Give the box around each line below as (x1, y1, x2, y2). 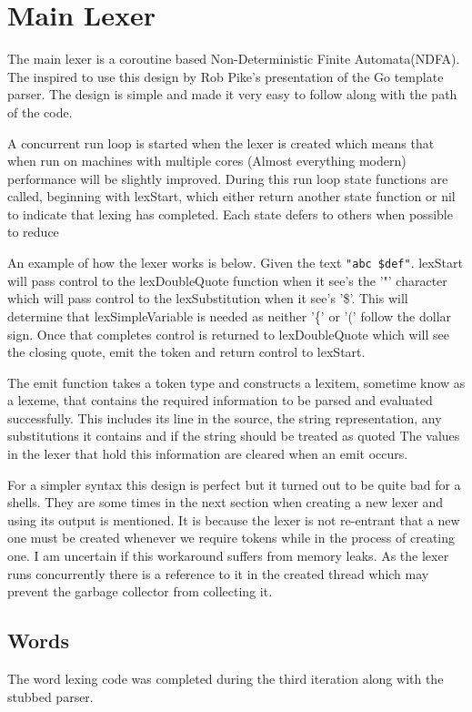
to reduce (7, 222, 59, 241)
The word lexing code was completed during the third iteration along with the (7, 669, 444, 688)
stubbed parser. (7, 687, 94, 706)
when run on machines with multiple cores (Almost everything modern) (7, 151, 407, 170)
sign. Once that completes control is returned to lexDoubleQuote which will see (7, 324, 449, 343)
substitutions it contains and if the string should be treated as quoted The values (7, 426, 460, 445)
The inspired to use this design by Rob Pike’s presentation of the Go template (7, 66, 444, 86)
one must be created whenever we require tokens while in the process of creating (7, 528, 456, 547)
